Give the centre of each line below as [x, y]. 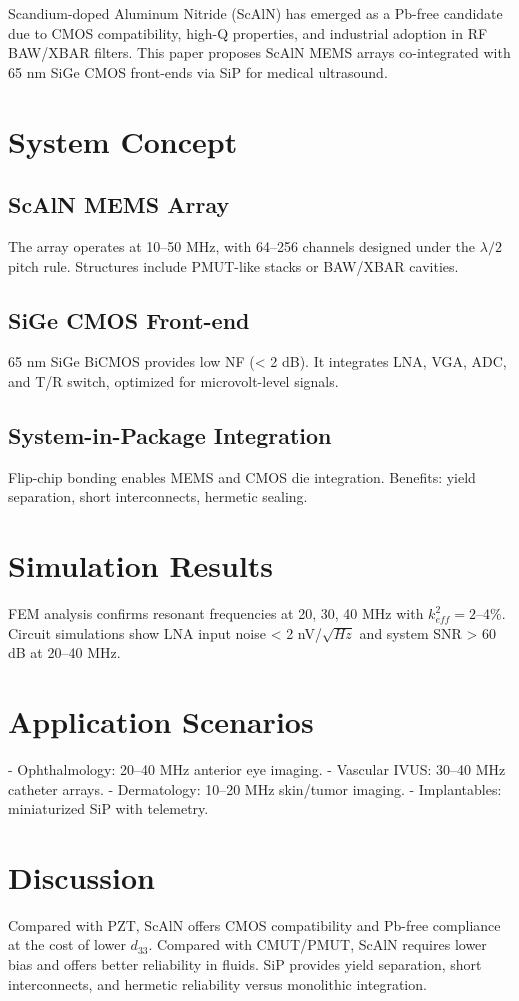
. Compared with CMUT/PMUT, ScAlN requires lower [317, 944]
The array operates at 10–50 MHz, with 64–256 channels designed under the [242, 245]
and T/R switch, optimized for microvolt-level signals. [173, 380]
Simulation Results [141, 565]
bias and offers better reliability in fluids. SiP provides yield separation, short [245, 964]
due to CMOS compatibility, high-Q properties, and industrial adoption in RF [248, 32]
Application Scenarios [161, 721]
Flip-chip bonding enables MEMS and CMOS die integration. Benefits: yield [242, 476]
